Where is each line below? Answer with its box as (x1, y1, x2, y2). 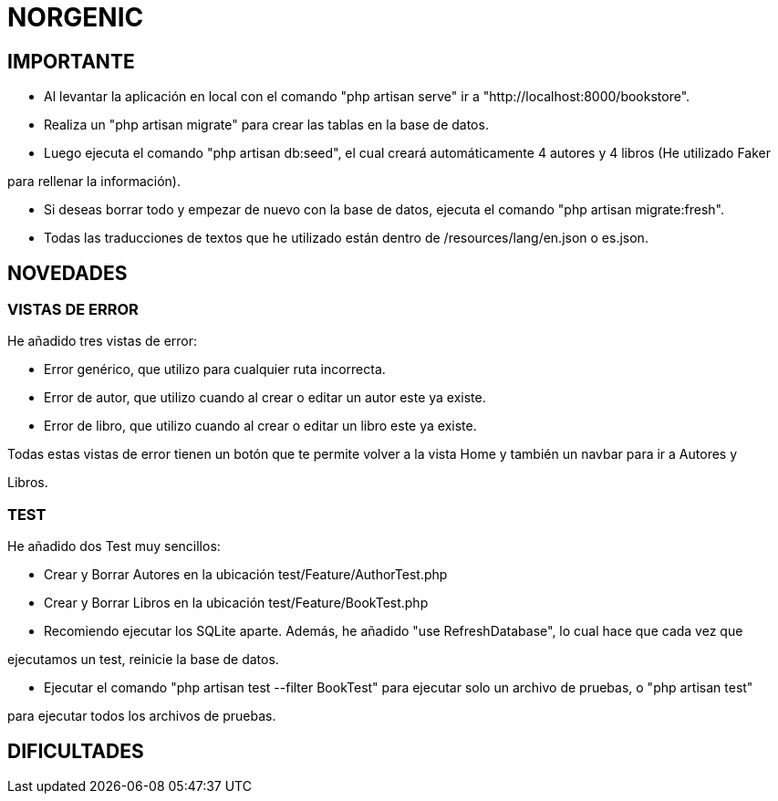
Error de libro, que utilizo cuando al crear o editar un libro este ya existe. (44, 418, 477, 434)
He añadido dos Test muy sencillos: (7, 538, 221, 555)
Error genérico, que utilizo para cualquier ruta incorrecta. (44, 361, 386, 378)
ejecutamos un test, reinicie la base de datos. (7, 651, 279, 668)
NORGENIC (7, 2, 144, 33)
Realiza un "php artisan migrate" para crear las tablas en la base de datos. (44, 117, 489, 133)
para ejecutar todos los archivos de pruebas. (7, 708, 276, 724)
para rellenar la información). (7, 173, 181, 190)
